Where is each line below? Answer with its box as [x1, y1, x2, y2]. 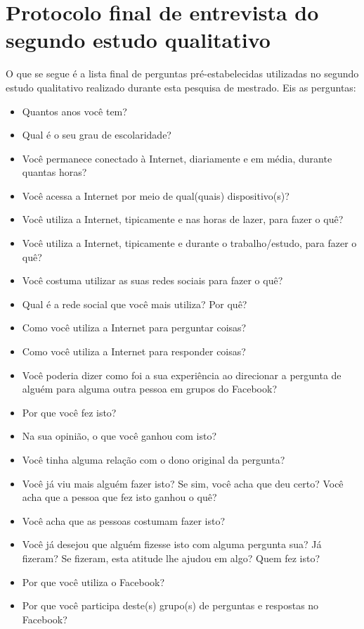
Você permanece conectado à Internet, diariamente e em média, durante [22, 151, 332, 165]
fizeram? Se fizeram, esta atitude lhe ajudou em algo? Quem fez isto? [22, 550, 320, 565]
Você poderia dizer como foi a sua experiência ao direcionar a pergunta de [22, 367, 342, 382]
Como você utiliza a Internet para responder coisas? [22, 344, 246, 359]
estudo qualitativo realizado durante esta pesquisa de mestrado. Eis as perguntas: [6, 80, 356, 94]
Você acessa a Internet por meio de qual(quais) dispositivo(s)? [22, 188, 290, 203]
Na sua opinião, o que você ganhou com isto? [22, 428, 217, 443]
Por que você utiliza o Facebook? [22, 574, 165, 589]
